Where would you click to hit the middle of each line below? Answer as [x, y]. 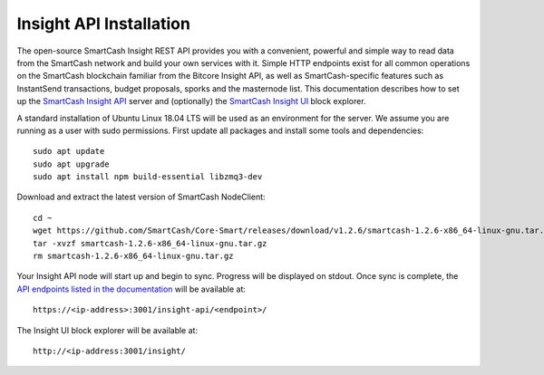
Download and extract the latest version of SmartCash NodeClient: [141, 197]
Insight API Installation [103, 24]
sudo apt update [69, 151]
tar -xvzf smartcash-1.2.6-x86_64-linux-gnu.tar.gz [150, 243]
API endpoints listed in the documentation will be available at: [131, 289]
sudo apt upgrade [71, 164]
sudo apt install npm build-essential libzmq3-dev [148, 177]
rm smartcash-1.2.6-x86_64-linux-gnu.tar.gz [134, 256]
